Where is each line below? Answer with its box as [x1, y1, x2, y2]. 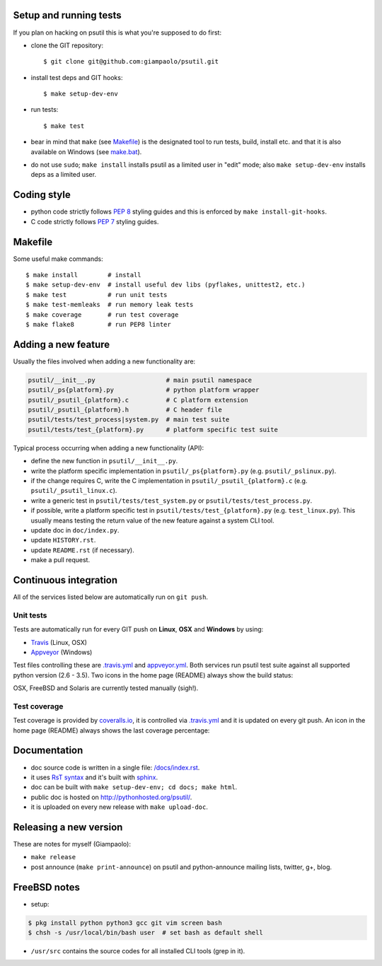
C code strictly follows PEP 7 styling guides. [30, 217, 159, 226]
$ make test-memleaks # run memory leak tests [25, 301, 194, 309]
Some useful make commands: [13, 255, 103, 263]
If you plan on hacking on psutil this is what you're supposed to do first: [13, 28, 222, 37]
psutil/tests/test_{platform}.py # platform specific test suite [28, 425, 279, 433]
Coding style [13, 189, 71, 201]
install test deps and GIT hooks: [30, 73, 123, 81]
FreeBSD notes [13, 881, 81, 893]
